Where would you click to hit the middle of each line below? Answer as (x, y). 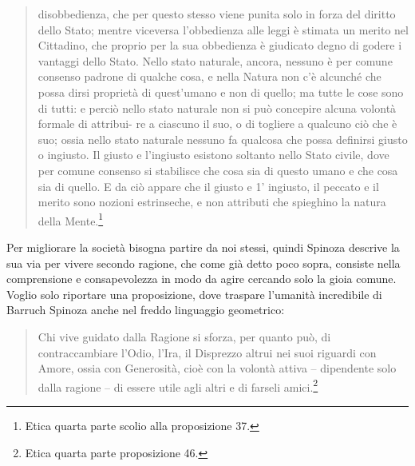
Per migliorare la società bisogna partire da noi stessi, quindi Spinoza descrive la (203, 247)
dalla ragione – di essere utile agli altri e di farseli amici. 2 (178, 385)
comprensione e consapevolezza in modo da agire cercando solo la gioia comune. (202, 279)
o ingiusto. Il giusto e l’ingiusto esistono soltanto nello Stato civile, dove (213, 155)
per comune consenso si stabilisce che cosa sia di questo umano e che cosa (218, 170)
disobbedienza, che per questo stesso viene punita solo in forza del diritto (217, 14)
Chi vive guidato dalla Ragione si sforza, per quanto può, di (184, 336)
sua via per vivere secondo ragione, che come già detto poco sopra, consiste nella (204, 263)
